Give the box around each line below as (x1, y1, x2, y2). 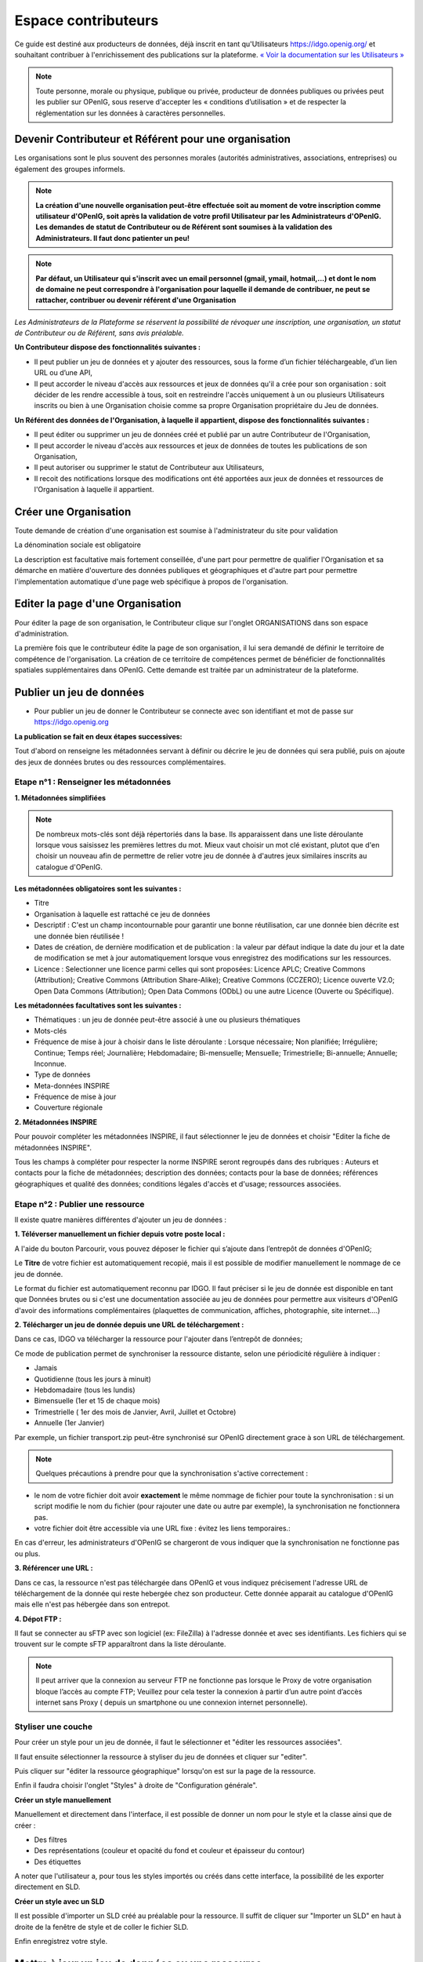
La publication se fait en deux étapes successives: (14, 731, 183, 741)
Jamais (34, 1363, 58, 1373)
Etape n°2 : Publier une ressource (14, 1198, 145, 1209)
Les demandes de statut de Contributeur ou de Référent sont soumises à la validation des (35, 222, 333, 232)
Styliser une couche (14, 1721, 93, 1732)
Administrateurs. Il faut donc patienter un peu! (35, 233, 190, 243)
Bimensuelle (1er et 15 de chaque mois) (34, 1396, 161, 1406)
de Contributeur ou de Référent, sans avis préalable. (14, 328, 184, 337)
